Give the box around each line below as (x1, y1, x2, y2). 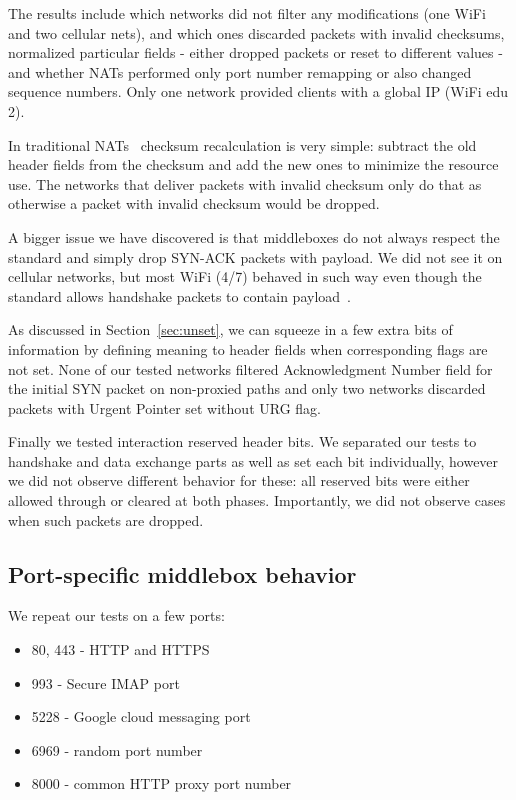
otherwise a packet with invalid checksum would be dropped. (8, 193, 380, 214)
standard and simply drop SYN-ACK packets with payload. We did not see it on (8, 246, 503, 267)
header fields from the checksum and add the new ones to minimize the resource (8, 154, 499, 175)
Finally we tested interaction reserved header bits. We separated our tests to (8, 431, 477, 452)
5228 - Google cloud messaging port (31, 706, 251, 727)
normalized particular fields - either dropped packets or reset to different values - (8, 42, 503, 63)
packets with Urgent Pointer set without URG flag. (8, 397, 321, 418)
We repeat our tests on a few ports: (8, 605, 225, 626)
